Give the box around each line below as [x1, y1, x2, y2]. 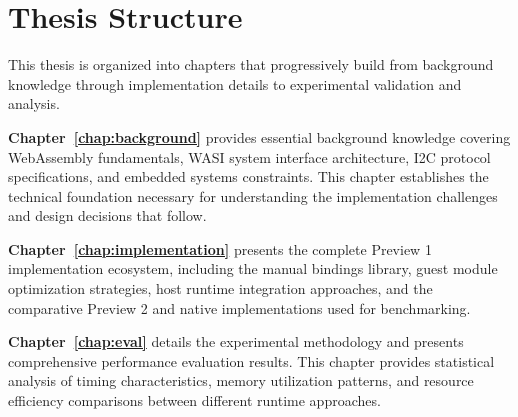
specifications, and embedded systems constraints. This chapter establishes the [8, 166, 489, 187]
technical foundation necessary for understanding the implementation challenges [8, 185, 498, 206]
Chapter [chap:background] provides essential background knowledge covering [8, 126, 511, 147]
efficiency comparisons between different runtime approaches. [8, 390, 381, 411]
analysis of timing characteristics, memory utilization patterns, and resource [8, 370, 474, 391]
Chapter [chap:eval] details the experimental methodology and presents [8, 331, 464, 352]
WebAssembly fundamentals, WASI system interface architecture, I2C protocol [8, 146, 491, 167]
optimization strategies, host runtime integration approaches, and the [8, 278, 433, 299]
